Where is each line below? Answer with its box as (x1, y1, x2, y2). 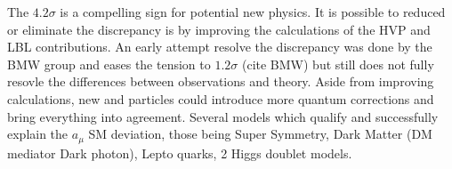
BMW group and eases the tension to (7, 54, 211, 73)
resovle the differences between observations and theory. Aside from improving (7, 72, 434, 91)
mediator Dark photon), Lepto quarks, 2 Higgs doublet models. (7, 143, 352, 162)
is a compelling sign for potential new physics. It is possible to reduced (60, 3, 446, 20)
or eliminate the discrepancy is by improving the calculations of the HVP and (7, 20, 431, 38)
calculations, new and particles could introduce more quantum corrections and (7, 89, 434, 108)
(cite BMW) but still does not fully (241, 54, 434, 73)
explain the (7, 125, 69, 143)
